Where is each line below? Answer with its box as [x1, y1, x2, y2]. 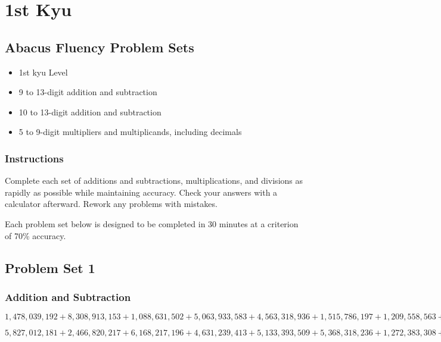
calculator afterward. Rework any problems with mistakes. [5, 197, 218, 210]
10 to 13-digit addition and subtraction [18, 105, 162, 118]
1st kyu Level [18, 65, 68, 78]
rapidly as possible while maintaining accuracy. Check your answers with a [5, 186, 278, 198]
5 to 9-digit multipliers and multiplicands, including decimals [18, 125, 242, 138]
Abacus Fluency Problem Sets [5, 37, 194, 56]
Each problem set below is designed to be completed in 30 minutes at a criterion [5, 217, 299, 230]
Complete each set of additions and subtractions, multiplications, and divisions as [5, 174, 303, 187]
